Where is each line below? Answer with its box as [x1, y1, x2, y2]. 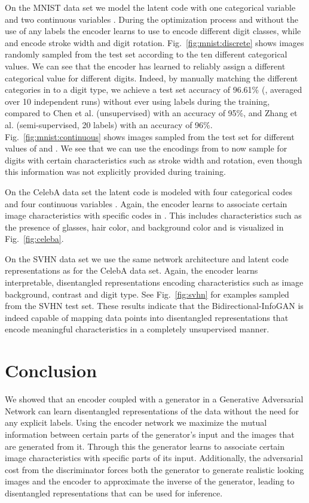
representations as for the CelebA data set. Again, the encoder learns [5, 264, 258, 277]
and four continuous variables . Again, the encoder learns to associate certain [5, 197, 287, 210]
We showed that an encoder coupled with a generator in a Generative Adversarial [5, 393, 304, 405]
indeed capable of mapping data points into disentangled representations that [5, 311, 289, 323]
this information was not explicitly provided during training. [5, 165, 226, 178]
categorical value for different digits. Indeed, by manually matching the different [5, 71, 298, 84]
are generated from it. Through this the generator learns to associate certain [5, 440, 285, 452]
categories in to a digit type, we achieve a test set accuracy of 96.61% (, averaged [5, 83, 302, 96]
